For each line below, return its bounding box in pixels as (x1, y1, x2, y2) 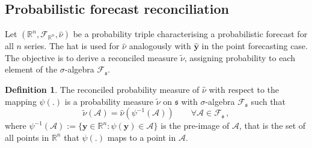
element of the (5, 63, 58, 75)
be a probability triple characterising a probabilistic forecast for (73, 28, 308, 40)
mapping (5, 95, 37, 107)
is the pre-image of (161, 119, 230, 132)
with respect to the (209, 83, 279, 95)
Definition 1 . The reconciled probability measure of (5, 83, 200, 95)
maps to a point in (107, 131, 176, 143)
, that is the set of (239, 119, 306, 132)
